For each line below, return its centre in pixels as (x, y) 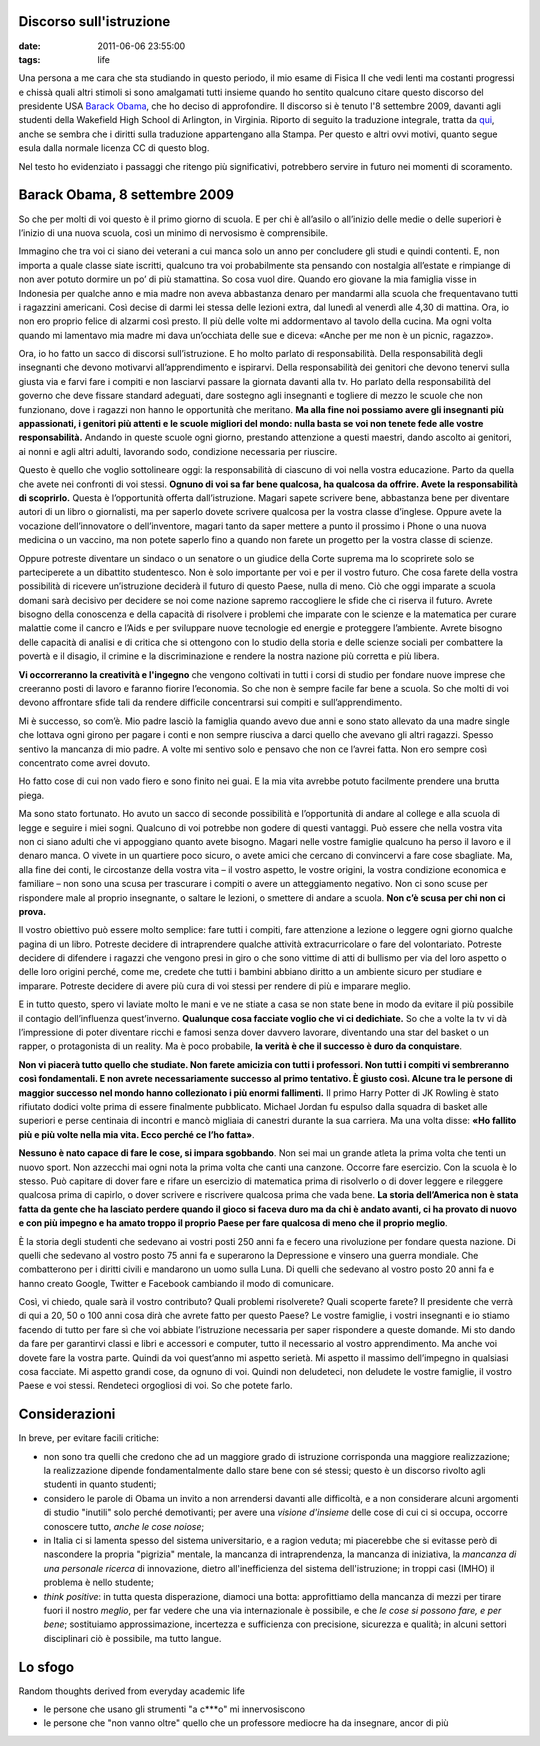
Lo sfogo (46, 1666)
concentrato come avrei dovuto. (84, 763)
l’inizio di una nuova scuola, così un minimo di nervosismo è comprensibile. (173, 232)
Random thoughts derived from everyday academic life (131, 1691)
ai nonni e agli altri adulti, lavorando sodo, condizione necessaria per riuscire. (178, 451)
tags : (29, 59)
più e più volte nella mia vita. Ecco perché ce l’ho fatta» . (136, 1134)
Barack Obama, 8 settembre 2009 (126, 195)
